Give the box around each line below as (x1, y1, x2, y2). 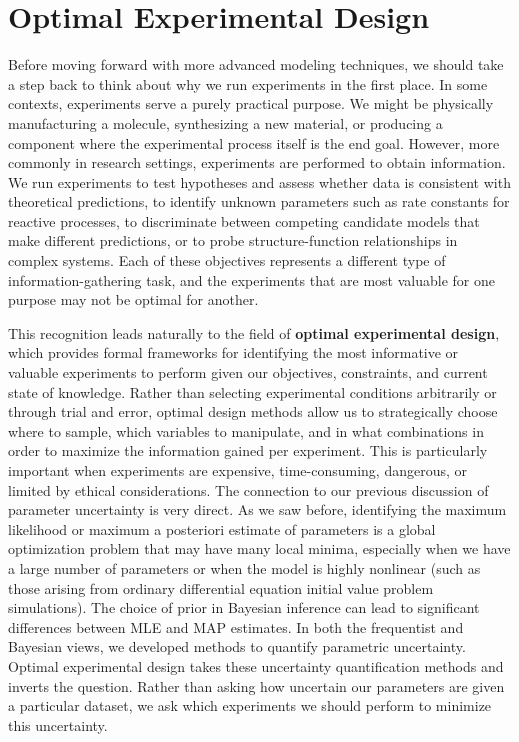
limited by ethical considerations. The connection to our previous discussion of (8, 479, 489, 500)
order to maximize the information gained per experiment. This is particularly (8, 440, 488, 461)
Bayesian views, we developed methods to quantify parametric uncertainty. (8, 636, 466, 657)
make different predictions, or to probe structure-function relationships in (8, 230, 458, 251)
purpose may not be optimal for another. (8, 289, 259, 310)
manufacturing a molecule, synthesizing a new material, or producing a (8, 112, 443, 133)
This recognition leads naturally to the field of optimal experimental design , (8, 322, 500, 343)
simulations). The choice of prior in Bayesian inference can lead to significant (8, 597, 480, 618)
